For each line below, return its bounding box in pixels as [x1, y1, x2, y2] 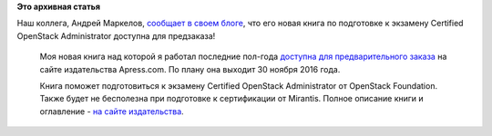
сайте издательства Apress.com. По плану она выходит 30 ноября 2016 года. [39, 63, 341, 74]
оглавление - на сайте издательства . [39, 105, 184, 117]
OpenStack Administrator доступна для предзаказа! [16, 30, 216, 41]
